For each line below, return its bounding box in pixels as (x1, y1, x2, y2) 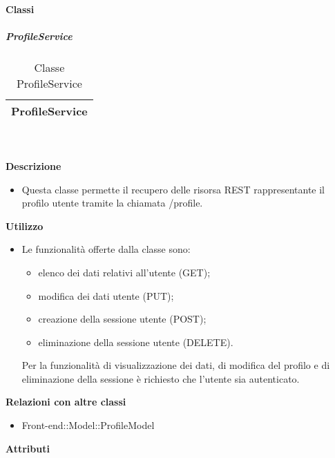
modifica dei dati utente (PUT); (38, 288, 174, 303)
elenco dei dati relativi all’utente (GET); (38, 265, 211, 279)
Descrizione (6, 158, 61, 173)
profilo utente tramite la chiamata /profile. (21, 195, 203, 210)
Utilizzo (6, 218, 44, 233)
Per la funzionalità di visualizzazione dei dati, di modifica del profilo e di (21, 358, 330, 372)
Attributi (6, 441, 50, 455)
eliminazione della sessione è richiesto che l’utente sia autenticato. (21, 371, 300, 385)
